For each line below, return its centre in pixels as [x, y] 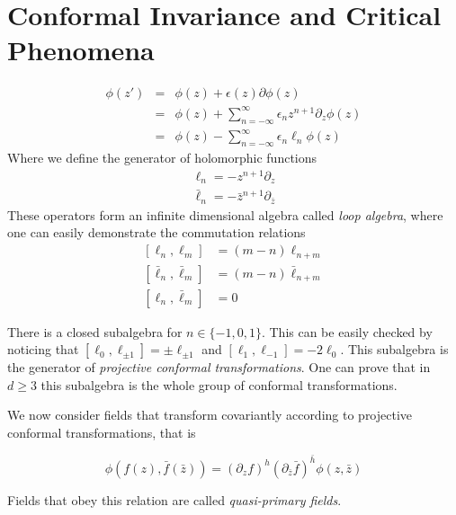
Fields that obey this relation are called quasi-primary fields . [174, 499]
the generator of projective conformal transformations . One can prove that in [219, 367]
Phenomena [81, 50]
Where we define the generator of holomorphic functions [162, 157]
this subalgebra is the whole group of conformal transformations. [219, 384]
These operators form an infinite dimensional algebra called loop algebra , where [225, 214]
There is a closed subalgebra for [95, 331]
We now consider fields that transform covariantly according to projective [210, 415]
